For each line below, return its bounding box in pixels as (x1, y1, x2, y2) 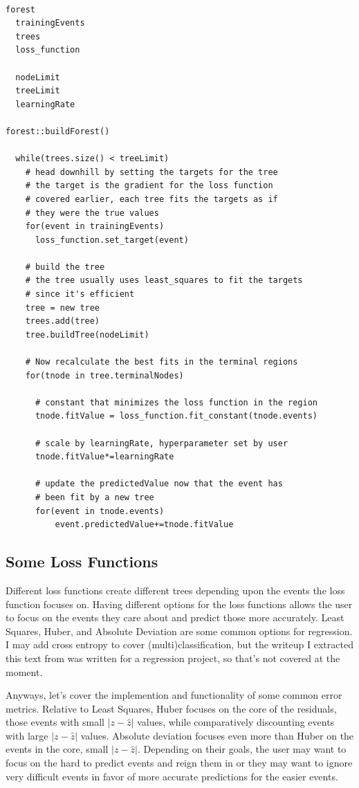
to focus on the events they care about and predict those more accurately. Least (6, 610, 344, 625)
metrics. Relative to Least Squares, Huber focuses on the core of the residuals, (6, 701, 337, 715)
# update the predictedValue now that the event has (35, 479, 283, 489)
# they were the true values (25, 208, 159, 218)
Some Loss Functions (6, 551, 158, 572)
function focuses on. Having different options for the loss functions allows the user (6, 596, 353, 611)
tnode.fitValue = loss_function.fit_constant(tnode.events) (35, 411, 318, 421)
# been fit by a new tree (35, 492, 154, 502)
